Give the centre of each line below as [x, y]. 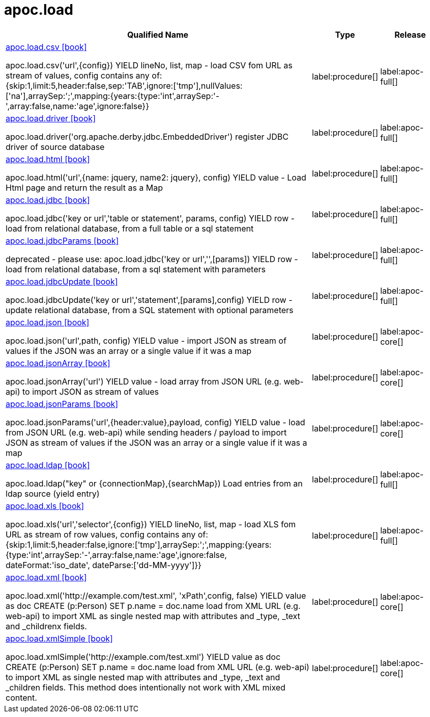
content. [21, 697]
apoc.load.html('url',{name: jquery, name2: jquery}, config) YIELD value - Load [156, 177]
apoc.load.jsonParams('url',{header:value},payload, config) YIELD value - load [155, 422]
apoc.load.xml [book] [46, 577]
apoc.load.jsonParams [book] [62, 404]
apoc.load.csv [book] [46, 47]
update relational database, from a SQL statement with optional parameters [150, 310]
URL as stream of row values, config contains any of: [107, 534]
